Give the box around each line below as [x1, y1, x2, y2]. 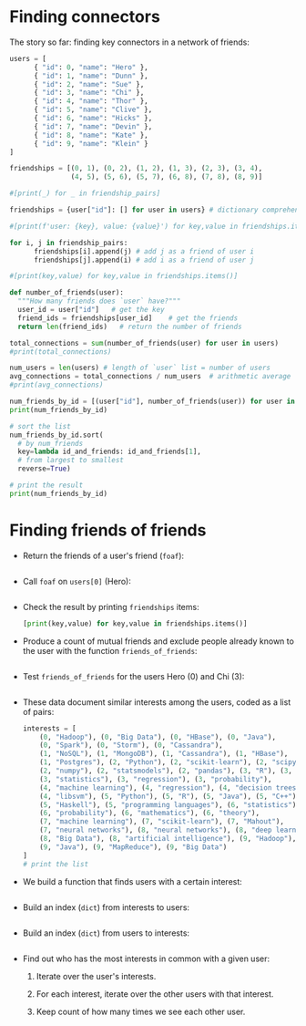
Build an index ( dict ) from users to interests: [22, 928, 189, 938]
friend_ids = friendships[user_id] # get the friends [17, 313, 239, 323]
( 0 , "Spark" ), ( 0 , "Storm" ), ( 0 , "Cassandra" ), [39, 741, 223, 750]
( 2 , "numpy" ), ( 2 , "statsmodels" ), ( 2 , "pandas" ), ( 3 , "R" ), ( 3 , [39, 766, 293, 775]
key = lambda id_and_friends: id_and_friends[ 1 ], [17, 447, 202, 457]
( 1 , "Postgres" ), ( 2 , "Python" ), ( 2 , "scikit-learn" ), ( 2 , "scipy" [39, 758, 301, 767]
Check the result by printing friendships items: [22, 601, 199, 612]
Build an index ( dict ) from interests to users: [22, 901, 189, 913]
